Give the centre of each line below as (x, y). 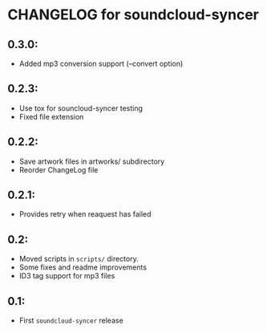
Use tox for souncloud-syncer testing (81, 108)
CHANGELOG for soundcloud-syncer (133, 15)
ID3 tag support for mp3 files (67, 276)
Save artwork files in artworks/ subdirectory (92, 161)
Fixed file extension (51, 116)
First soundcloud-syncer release (71, 321)
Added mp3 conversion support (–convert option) (101, 63)
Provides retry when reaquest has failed (85, 214)
